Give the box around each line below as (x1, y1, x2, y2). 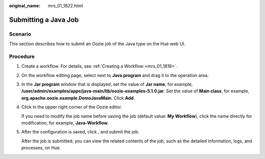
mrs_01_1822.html (48, 3, 83, 8)
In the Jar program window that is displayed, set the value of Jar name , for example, (21, 81, 193, 87)
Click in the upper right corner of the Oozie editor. (21, 104, 122, 110)
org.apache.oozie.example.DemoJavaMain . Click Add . (21, 95, 135, 101)
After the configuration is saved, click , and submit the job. (21, 129, 139, 135)
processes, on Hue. (21, 145, 61, 151)
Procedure (9, 53, 35, 60)
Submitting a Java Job (9, 15, 79, 24)
